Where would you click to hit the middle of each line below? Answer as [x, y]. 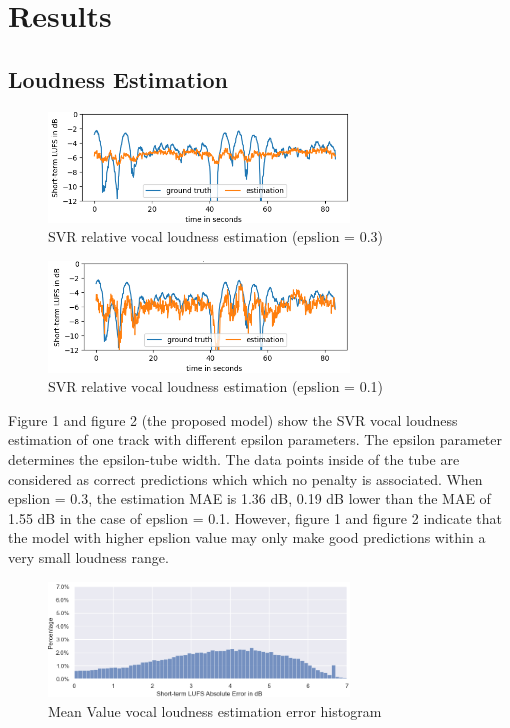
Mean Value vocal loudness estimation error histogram [215, 710]
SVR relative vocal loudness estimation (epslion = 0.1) [215, 386]
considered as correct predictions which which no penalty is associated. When [245, 478]
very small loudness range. [88, 556]
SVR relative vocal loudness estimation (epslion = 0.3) [215, 236]
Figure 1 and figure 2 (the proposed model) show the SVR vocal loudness [233, 419]
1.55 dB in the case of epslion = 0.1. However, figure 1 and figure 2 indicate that [255, 517]
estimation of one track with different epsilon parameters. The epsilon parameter [255, 439]
